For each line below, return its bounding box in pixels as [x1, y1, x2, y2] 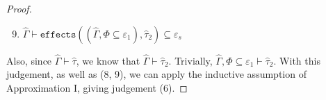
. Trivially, [168, 53, 213, 67]
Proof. [6, 1, 32, 15]
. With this [273, 53, 320, 67]
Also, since [6, 53, 52, 67]
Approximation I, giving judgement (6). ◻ [6, 81, 188, 94]
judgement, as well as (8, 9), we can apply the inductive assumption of [6, 67, 307, 81]
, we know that [76, 53, 140, 67]
